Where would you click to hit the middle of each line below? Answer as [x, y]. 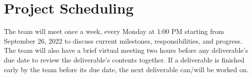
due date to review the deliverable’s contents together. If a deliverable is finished [124, 59]
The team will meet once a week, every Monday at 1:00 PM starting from [114, 31]
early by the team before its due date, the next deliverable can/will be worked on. [126, 69]
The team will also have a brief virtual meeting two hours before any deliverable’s [126, 50]
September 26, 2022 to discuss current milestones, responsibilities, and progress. [123, 40]
